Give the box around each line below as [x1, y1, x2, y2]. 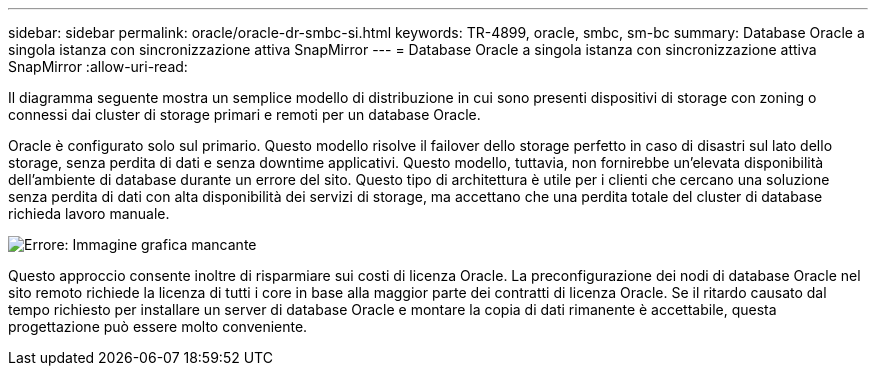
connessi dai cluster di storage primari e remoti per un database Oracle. [8, 106, 481, 123]
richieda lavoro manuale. [8, 205, 170, 222]
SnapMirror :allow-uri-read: [8, 58, 188, 75]
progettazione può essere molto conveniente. [8, 318, 308, 335]
